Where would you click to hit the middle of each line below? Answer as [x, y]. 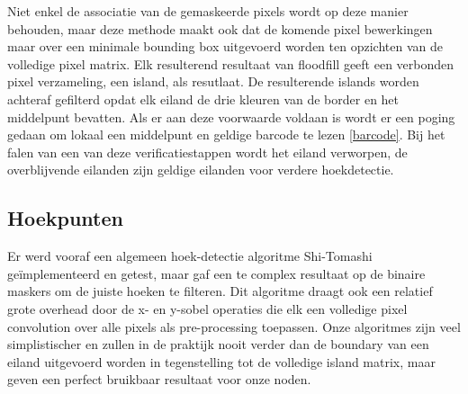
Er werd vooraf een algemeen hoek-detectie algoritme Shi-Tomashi [190, 256]
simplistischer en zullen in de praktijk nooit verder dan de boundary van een [218, 344]
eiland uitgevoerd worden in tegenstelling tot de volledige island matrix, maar [221, 361]
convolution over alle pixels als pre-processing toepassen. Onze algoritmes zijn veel [234, 326]
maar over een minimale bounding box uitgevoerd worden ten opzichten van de [225, 46]
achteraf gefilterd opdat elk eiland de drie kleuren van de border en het [203, 98]
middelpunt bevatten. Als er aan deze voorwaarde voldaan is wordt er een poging [231, 116]
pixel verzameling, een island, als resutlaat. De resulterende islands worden [213, 81]
